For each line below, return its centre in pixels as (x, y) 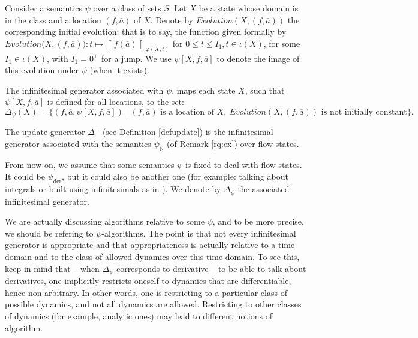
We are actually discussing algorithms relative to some (105, 221)
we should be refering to (49, 233)
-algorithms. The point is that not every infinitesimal (199, 233)
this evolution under (42, 70)
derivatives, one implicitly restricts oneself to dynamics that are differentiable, (148, 281)
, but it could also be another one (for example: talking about (175, 176)
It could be (25, 176)
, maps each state (204, 90)
